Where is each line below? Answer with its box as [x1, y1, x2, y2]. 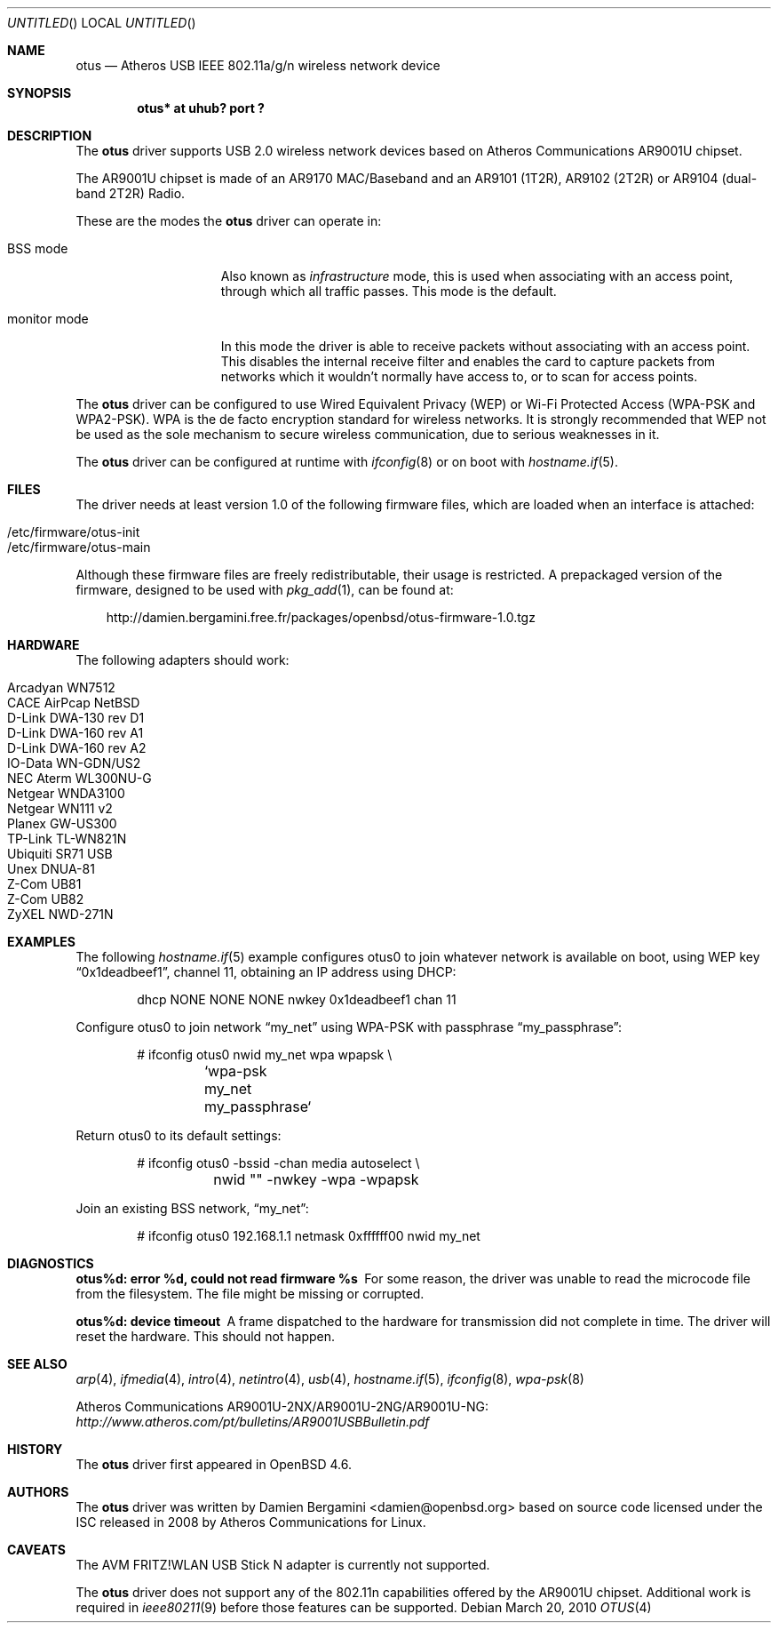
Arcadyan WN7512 [7, 680, 115, 695]
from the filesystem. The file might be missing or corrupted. [75, 1286, 425, 1301]
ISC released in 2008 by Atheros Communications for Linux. [75, 1514, 426, 1530]
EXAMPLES [7, 934, 75, 949]
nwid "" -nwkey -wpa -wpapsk [213, 1171, 419, 1188]
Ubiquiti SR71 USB [7, 846, 113, 861]
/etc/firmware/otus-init [7, 524, 140, 539]
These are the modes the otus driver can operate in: [75, 213, 382, 228]
